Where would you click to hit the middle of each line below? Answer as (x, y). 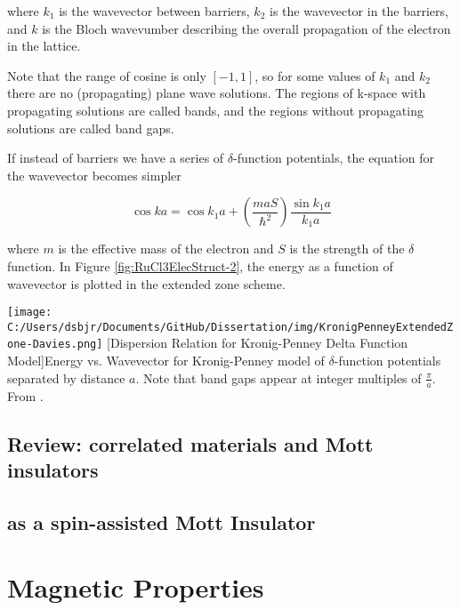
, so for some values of (315, 75)
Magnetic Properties (136, 587)
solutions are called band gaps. (91, 128)
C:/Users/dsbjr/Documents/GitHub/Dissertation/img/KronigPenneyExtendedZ (230, 327)
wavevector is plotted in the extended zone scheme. (146, 283)
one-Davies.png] (55, 345)
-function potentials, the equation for (334, 158)
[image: (30, 313)
